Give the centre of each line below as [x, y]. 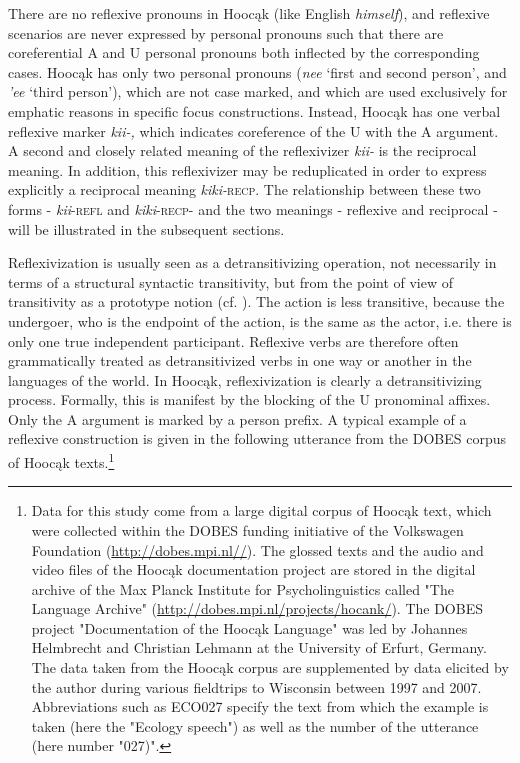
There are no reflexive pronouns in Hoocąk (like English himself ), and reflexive [249, 13]
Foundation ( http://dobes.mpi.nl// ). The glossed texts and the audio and [257, 549]
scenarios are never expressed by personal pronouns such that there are [226, 32]
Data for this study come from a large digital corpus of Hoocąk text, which [261, 510]
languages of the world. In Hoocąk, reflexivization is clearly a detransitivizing [245, 379]
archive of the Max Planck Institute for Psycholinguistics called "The [242, 588]
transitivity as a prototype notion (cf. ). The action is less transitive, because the [256, 301]
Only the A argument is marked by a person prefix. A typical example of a [237, 418]
